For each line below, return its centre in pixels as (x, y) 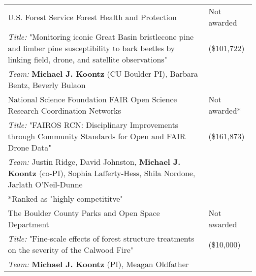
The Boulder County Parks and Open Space (84, 213)
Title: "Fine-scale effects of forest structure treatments (101, 238)
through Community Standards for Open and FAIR (97, 136)
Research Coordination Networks (64, 110)
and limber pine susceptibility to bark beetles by (92, 48)
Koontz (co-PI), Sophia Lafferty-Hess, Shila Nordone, (102, 173)
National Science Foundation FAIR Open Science (93, 99)
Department (29, 224)
